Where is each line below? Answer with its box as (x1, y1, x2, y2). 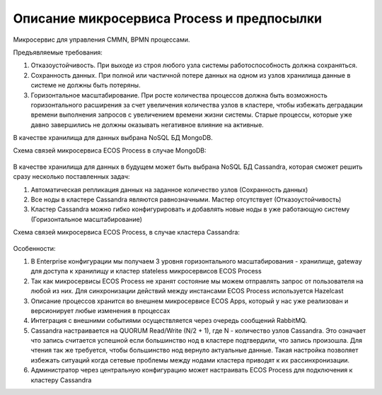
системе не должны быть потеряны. (30, 81, 141, 90)
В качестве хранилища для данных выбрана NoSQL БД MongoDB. (13, 134, 213, 142)
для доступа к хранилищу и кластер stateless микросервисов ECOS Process (30, 267, 262, 276)
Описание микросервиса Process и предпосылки (13, 11, 322, 26)
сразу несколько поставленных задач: (13, 172, 130, 181)
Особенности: (13, 244, 56, 252)
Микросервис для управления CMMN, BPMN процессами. (13, 35, 190, 44)
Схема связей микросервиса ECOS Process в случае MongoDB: (13, 146, 207, 155)
